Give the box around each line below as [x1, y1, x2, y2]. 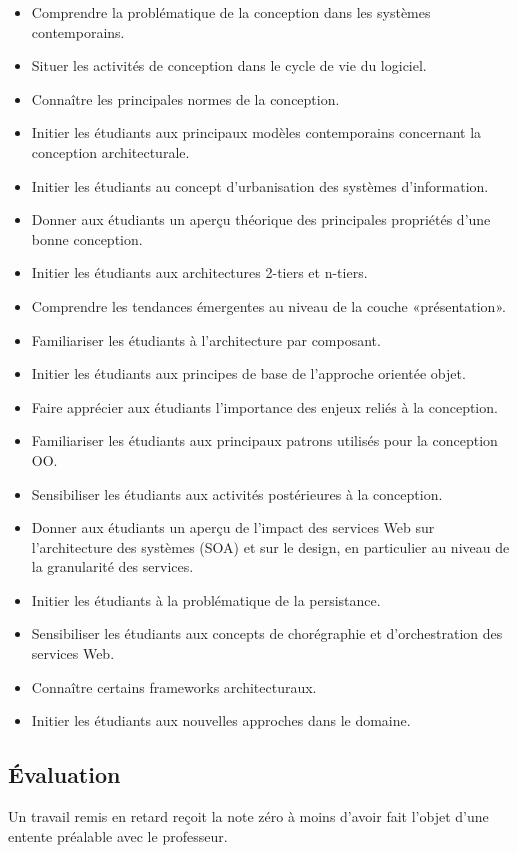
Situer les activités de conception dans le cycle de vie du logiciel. [31, 55, 427, 76]
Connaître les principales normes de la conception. [31, 88, 340, 109]
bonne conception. [31, 228, 143, 249]
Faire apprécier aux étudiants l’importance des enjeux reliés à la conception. [31, 396, 498, 417]
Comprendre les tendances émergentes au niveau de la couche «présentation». [31, 295, 506, 316]
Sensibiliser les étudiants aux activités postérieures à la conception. [31, 483, 443, 504]
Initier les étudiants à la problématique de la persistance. [31, 589, 381, 610]
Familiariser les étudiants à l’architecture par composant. [31, 329, 381, 350]
